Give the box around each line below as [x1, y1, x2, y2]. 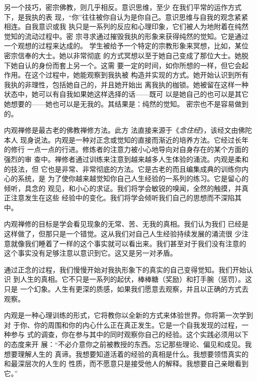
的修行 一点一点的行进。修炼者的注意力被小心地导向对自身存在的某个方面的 [4, 144, 249, 154]
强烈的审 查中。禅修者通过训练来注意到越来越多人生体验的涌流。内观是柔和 [4, 153, 249, 164]
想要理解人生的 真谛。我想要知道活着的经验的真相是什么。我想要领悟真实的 [4, 348, 249, 359]
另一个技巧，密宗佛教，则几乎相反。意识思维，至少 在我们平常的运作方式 [4, 2, 242, 12]
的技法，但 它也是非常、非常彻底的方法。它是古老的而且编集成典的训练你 [4, 163, 242, 174]
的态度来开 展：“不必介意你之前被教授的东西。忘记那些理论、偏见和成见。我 [4, 339, 252, 349]
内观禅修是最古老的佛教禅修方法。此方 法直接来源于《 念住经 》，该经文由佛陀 [4, 125, 252, 135]
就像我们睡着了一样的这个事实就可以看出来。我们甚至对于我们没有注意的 [10, 238, 246, 248]
